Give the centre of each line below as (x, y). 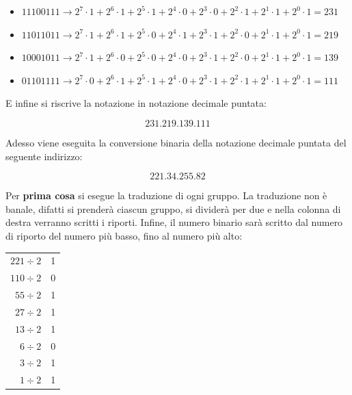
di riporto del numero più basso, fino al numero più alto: (124, 235)
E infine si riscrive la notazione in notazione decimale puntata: (136, 103)
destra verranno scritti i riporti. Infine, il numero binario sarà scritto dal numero (174, 222)
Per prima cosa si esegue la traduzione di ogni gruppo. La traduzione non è (166, 195)
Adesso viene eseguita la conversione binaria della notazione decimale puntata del (176, 142)
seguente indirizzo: (44, 156)
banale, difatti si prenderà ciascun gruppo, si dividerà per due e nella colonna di (173, 208)
